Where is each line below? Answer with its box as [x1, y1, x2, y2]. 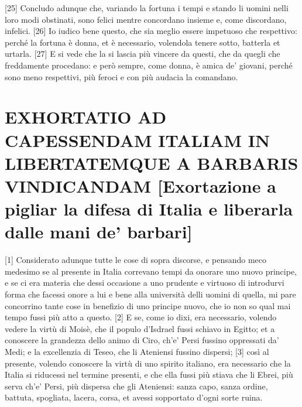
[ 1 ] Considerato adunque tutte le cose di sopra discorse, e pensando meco [5, 254, 267, 266]
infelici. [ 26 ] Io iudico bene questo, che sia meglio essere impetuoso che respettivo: [5, 25, 297, 37]
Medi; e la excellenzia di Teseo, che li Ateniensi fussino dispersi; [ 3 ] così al [5, 345, 269, 357]
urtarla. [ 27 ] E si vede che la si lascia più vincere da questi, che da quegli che [5, 47, 280, 60]
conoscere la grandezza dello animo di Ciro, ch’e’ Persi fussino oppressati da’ [5, 334, 279, 346]
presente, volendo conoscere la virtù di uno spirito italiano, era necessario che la [5, 357, 291, 369]
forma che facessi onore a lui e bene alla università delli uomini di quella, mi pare [5, 288, 296, 300]
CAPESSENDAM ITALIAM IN [5, 128, 270, 152]
